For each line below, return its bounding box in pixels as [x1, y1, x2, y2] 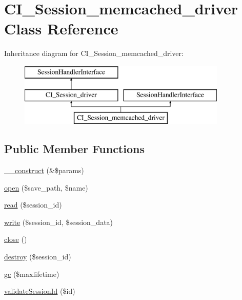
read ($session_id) [4, 199, 62, 210]
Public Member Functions [4, 141, 145, 157]
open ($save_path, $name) [4, 182, 88, 193]
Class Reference [4, 18, 118, 39]
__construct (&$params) [4, 165, 84, 176]
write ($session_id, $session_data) [4, 216, 113, 227]
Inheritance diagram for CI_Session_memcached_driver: [4, 48, 184, 59]
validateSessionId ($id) [4, 286, 75, 296]
